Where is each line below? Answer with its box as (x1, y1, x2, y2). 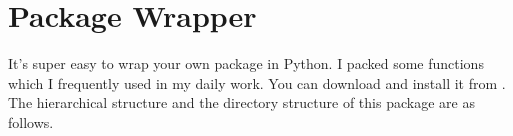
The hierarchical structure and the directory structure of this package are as (8, 92, 475, 113)
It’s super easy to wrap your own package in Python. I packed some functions (8, 53, 484, 74)
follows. (8, 111, 54, 132)
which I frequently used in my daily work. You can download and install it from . (8, 72, 506, 93)
